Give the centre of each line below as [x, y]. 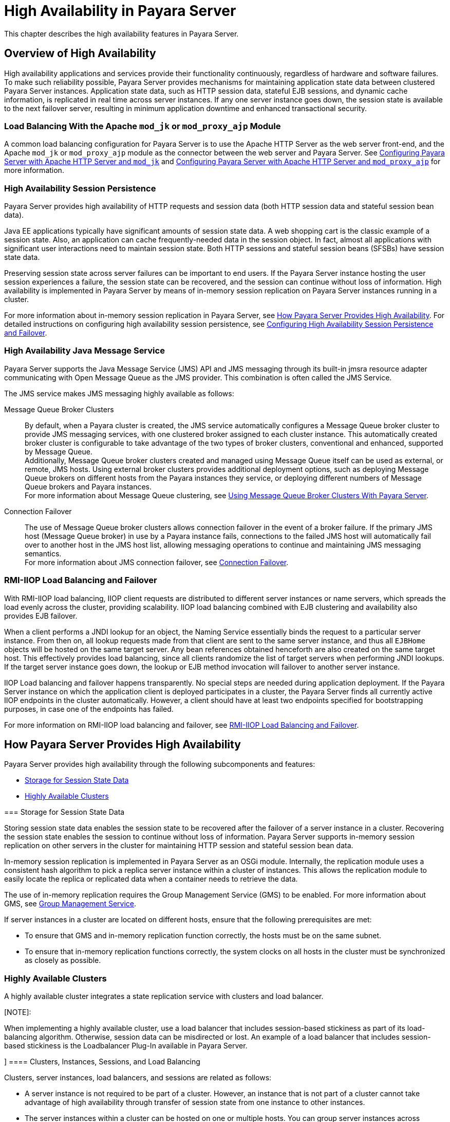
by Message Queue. [59, 451]
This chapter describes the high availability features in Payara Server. [121, 33]
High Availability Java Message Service [85, 351]
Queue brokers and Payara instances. [88, 486]
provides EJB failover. [41, 616]
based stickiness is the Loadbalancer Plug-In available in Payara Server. [126, 1046]
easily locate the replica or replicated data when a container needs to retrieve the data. [151, 879]
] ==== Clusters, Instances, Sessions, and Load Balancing [102, 1062]
